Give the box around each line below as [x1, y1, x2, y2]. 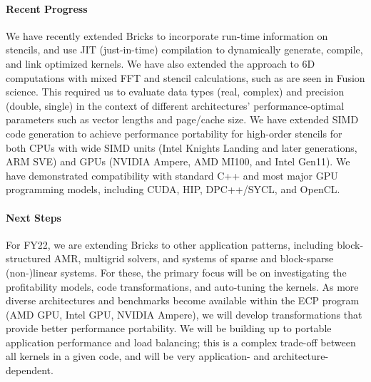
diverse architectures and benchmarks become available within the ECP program [6, 293, 360, 308]
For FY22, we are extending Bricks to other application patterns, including [6, 237, 334, 252]
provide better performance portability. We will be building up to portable [6, 321, 332, 336]
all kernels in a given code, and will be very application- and [6, 349, 270, 363]
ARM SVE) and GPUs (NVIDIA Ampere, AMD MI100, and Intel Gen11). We [6, 154, 350, 169]
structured [6, 251, 51, 266]
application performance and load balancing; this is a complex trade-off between [6, 334, 356, 349]
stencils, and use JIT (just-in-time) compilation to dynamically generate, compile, [6, 42, 363, 57]
